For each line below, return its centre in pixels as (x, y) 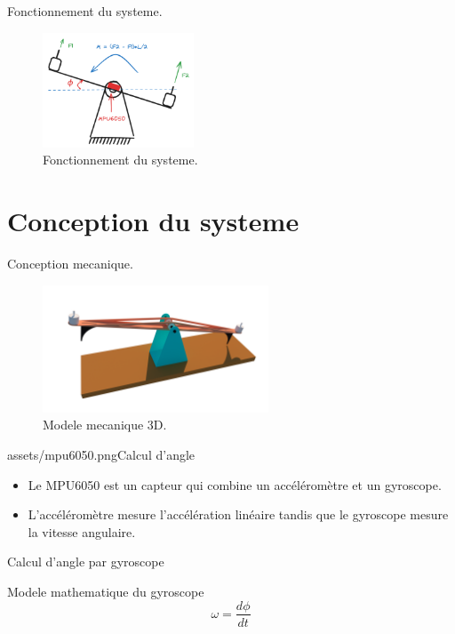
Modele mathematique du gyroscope (106, 591)
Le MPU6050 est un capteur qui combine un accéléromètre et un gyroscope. (235, 484)
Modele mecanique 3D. (105, 425)
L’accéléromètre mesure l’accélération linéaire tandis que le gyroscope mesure (238, 514)
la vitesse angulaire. (82, 531)
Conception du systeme (153, 221)
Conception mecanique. (70, 264)
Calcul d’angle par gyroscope (86, 562)
